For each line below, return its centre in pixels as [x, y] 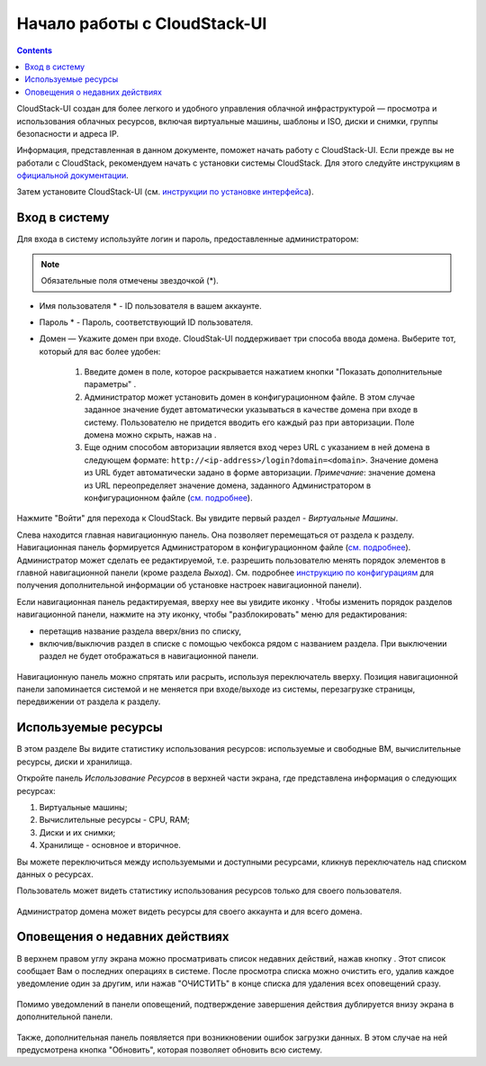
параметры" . [110, 384]
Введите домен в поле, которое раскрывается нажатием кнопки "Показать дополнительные [263, 372]
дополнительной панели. [64, 1016]
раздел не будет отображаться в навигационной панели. [149, 656]
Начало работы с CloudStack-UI [142, 23]
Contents [35, 50]
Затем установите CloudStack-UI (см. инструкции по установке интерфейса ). [165, 192]
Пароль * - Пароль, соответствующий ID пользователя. [146, 322]
